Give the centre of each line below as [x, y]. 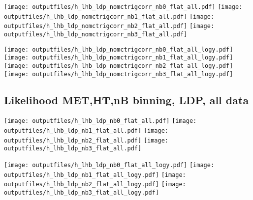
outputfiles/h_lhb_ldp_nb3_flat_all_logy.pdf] [81, 193]
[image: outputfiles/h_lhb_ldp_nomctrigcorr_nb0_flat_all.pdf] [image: [123, 7]
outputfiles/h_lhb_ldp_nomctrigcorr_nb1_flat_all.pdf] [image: [109, 16]
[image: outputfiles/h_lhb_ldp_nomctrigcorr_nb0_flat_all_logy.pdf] [119, 49]
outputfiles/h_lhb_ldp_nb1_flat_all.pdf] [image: [86, 131]
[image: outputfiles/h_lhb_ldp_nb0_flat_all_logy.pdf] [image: [109, 165]
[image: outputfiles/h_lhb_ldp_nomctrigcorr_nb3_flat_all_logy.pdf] [119, 74]
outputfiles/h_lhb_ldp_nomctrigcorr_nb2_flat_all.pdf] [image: [109, 26]
